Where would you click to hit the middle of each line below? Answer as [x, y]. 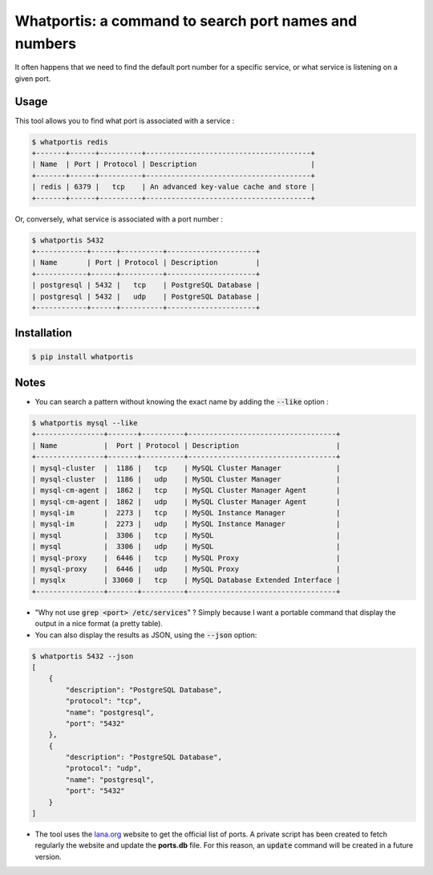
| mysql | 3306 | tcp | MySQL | [186, 535]
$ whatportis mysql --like [85, 423]
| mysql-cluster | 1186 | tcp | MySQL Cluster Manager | [186, 468]
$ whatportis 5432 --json [83, 656]
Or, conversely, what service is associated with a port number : [119, 219]
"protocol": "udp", [103, 768]
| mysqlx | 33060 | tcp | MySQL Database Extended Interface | [186, 580]
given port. [33, 78]
